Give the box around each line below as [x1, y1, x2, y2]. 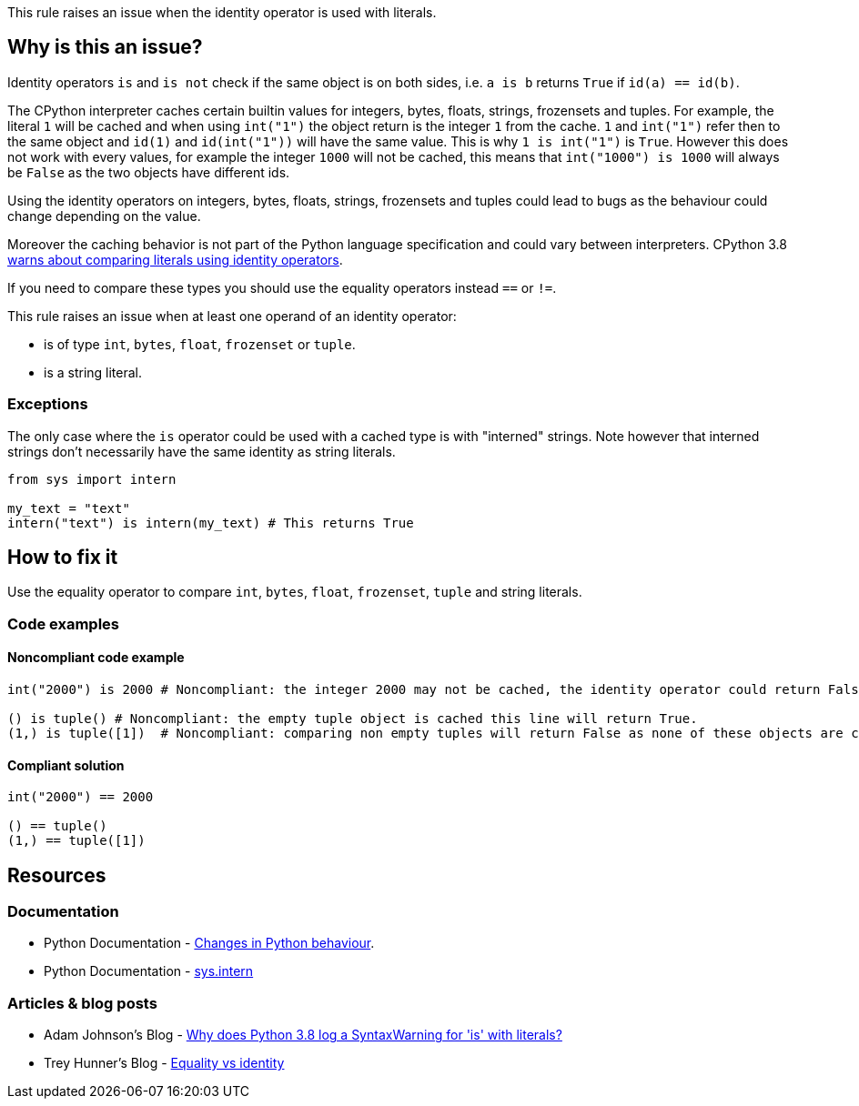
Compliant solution [7, 757, 125, 773]
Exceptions [7, 395, 88, 414]
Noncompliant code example [7, 649, 185, 666]
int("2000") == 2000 [7, 789, 154, 805]
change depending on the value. [7, 207, 201, 224]
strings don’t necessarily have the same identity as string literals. [7, 443, 396, 459]
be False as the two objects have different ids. [7, 164, 290, 180]
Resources [7, 863, 106, 887]
